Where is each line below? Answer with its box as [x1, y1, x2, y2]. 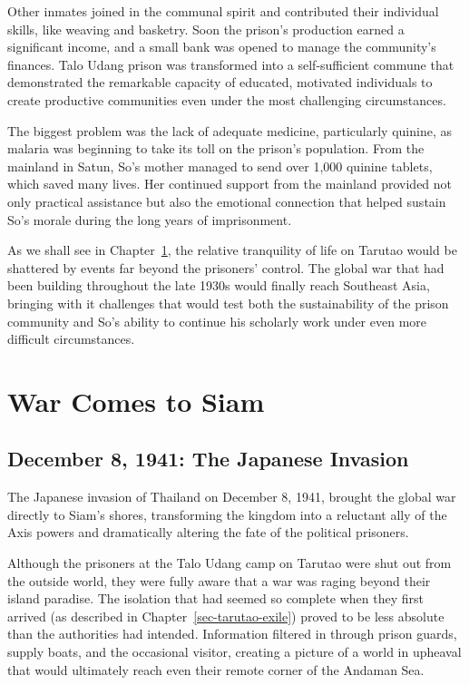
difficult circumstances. [7, 329, 135, 348]
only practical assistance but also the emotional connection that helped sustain [7, 191, 446, 210]
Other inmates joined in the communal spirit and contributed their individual [7, 2, 439, 20]
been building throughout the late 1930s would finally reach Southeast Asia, [7, 276, 430, 295]
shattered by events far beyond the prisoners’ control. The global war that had [7, 258, 445, 277]
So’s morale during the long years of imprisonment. [7, 210, 292, 229]
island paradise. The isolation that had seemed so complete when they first [7, 589, 425, 608]
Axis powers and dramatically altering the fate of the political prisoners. [7, 523, 409, 542]
